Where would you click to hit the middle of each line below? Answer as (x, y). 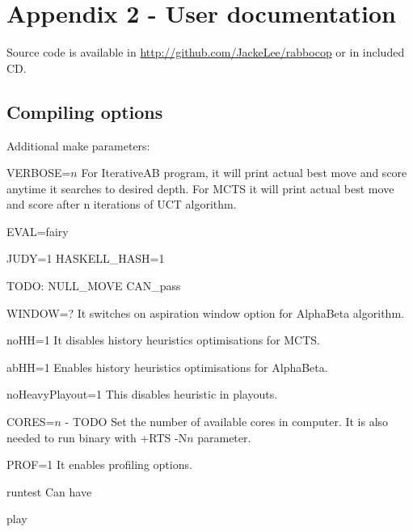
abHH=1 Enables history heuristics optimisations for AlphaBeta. (167, 367)
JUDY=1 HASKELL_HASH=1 (86, 258)
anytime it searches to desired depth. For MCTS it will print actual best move (200, 188)
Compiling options (85, 111)
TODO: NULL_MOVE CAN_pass (94, 286)
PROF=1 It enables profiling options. (99, 464)
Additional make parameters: (78, 145)
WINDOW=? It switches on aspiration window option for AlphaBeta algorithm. (205, 312)
